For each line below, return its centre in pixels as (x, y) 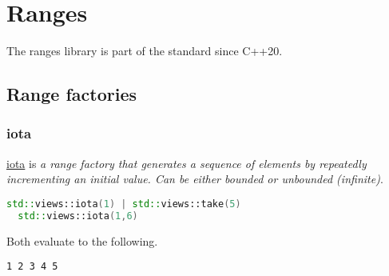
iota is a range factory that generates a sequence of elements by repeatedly (187, 163)
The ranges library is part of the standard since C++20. (145, 51)
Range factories (72, 94)
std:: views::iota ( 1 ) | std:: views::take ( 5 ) (124, 204)
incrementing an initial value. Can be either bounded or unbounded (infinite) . (195, 179)
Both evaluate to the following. (82, 240)
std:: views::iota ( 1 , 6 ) (78, 216)
